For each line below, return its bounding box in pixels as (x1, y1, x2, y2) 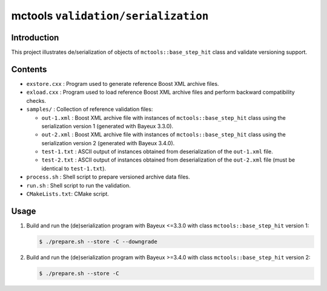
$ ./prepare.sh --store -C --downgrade (39, 238, 157, 245)
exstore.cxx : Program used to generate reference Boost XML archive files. (26, 80, 219, 87)
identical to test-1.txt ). (41, 165, 106, 172)
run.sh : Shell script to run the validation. (26, 181, 131, 189)
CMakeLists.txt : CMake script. (26, 191, 109, 198)
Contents (11, 64, 47, 74)
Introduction (11, 32, 59, 42)
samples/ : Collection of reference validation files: (26, 106, 153, 113)
